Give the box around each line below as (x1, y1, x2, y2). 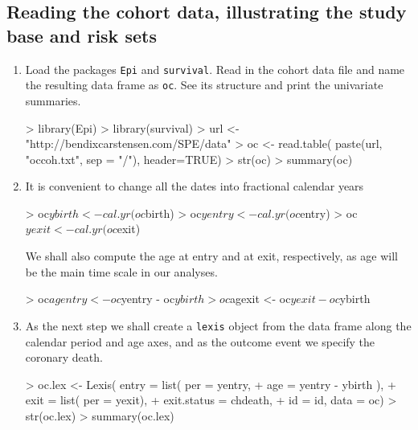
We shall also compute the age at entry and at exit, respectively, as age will (25, 248, 398, 264)
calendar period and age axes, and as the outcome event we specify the (25, 333, 375, 350)
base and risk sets (6, 23, 157, 47)
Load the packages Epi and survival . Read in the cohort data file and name (25, 60, 405, 77)
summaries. (25, 92, 81, 109)
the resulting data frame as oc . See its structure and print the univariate (25, 76, 383, 93)
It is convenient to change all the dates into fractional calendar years (25, 178, 364, 195)
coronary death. (25, 349, 103, 366)
